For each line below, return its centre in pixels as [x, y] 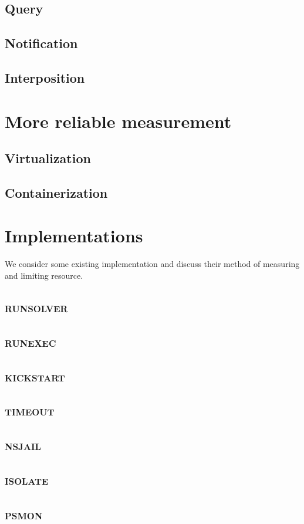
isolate [27, 479]
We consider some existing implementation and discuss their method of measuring [152, 264]
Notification [41, 43]
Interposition [45, 77]
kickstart [35, 376]
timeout [30, 410]
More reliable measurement [118, 121]
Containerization [56, 192]
